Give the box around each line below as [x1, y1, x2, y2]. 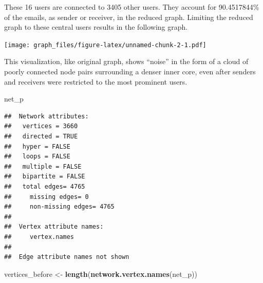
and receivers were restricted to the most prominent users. [4, 76, 187, 87]
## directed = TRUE [4, 133, 78, 140]
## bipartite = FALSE [4, 173, 85, 180]
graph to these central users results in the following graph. [4, 22, 188, 32]
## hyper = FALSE [4, 143, 70, 150]
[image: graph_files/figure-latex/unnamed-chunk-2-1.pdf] [4, 41, 206, 49]
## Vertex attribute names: [4, 223, 104, 231]
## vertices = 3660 [4, 123, 78, 130]
